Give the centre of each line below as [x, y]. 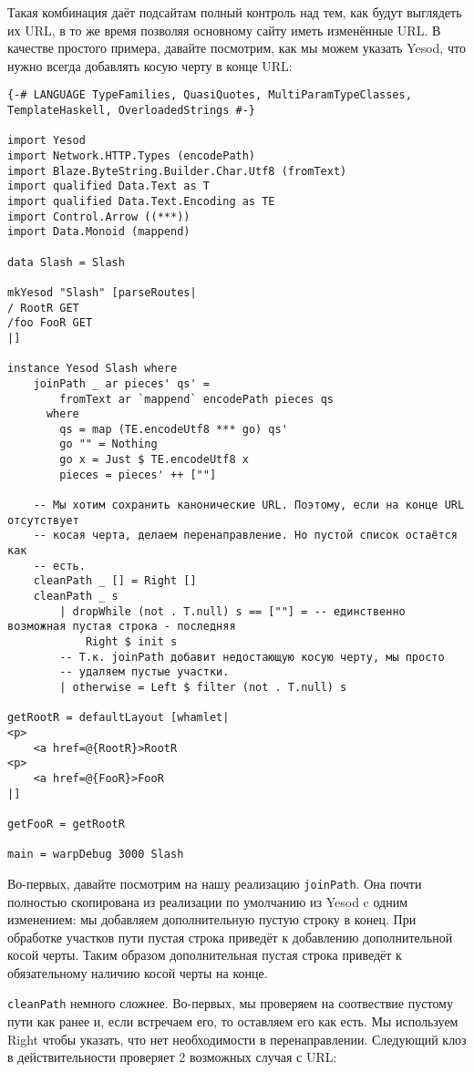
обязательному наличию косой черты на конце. [138, 972]
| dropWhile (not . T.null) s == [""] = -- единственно [232, 611]
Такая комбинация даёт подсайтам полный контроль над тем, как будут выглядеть [235, 12]
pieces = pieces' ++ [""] [138, 474]
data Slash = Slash [66, 262]
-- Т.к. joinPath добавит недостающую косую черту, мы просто [252, 657]
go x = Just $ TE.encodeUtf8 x [154, 460]
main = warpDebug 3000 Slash [96, 855]
